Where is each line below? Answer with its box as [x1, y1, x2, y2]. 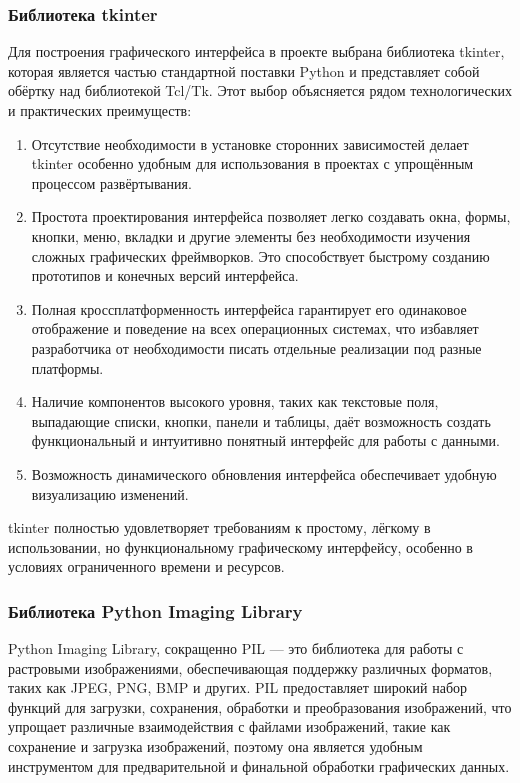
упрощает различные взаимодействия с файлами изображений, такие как [8, 716, 451, 737]
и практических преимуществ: [8, 100, 192, 120]
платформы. [31, 357, 104, 378]
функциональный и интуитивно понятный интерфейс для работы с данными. [31, 430, 500, 451]
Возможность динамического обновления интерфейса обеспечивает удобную [31, 463, 497, 484]
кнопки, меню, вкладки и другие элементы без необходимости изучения [31, 225, 471, 246]
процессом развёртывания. [31, 172, 192, 193]
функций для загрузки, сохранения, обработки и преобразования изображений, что [8, 696, 512, 717]
